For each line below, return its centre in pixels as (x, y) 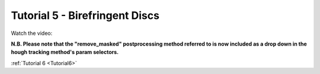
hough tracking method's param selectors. (65, 52)
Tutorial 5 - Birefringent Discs (85, 15)
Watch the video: (32, 33)
